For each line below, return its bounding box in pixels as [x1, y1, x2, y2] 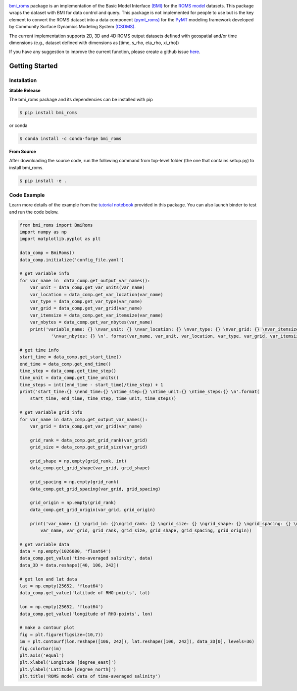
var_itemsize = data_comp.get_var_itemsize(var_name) [30, 313, 163, 318]
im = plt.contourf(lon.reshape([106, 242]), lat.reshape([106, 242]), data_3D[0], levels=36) [19, 639, 255, 644]
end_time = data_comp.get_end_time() [19, 361, 111, 367]
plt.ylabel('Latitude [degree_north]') [19, 666, 116, 672]
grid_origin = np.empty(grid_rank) [30, 500, 116, 505]
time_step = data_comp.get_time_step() [19, 368, 116, 374]
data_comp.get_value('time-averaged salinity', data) [19, 556, 153, 561]
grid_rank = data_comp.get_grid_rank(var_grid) [30, 437, 148, 443]
